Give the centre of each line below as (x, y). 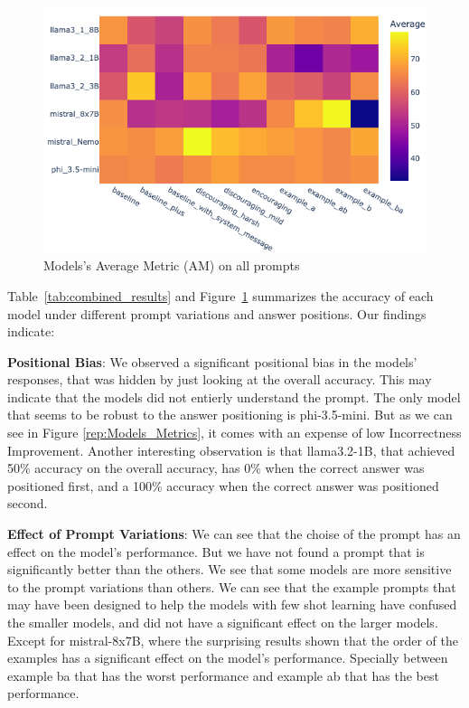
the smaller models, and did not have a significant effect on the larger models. (223, 623)
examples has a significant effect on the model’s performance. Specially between (228, 658)
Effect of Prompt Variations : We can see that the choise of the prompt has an (234, 534)
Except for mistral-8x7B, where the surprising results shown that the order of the (233, 640)
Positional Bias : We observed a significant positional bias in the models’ (212, 361)
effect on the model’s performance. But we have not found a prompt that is (216, 551)
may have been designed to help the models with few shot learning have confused (232, 604)
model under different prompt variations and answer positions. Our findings (217, 313)
